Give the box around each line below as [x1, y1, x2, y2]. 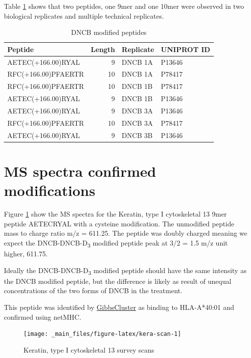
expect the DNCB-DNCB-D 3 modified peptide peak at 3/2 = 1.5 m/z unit [4, 237, 228, 249]
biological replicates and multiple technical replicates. [4, 10, 164, 21]
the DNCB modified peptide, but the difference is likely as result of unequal [4, 275, 231, 286]
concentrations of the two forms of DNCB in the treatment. [4, 285, 183, 296]
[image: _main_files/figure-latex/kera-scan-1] [23, 330, 182, 338]
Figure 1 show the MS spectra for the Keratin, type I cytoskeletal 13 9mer [4, 209, 227, 219]
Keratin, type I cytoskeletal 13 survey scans [23, 344, 155, 355]
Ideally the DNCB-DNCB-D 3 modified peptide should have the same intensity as [4, 265, 247, 276]
